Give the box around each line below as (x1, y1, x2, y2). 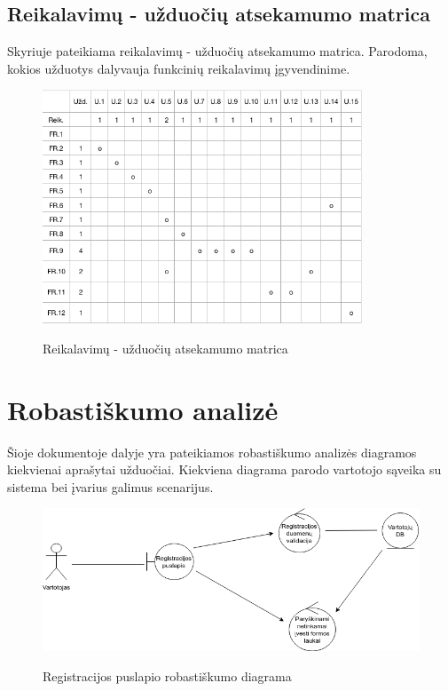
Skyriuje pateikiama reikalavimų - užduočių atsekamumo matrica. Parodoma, (7, 42, 428, 60)
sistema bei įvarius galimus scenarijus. (7, 477, 214, 496)
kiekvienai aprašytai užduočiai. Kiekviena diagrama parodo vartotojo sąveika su (7, 460, 442, 479)
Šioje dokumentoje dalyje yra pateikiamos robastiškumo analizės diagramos (7, 442, 417, 461)
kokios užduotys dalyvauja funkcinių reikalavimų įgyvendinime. (7, 59, 350, 77)
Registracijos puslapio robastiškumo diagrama (43, 666, 292, 685)
